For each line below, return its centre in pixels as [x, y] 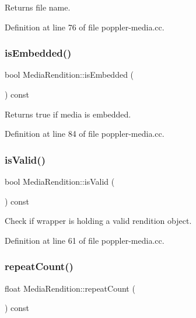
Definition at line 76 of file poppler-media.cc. [85, 27]
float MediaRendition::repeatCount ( [70, 288]
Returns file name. [38, 7]
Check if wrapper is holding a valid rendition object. [98, 221]
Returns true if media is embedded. [68, 114]
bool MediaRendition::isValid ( [60, 181]
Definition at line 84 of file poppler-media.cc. [85, 134]
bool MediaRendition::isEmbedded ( [69, 75]
